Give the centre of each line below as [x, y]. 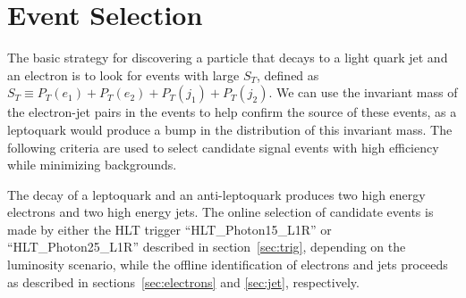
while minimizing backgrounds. [92, 165]
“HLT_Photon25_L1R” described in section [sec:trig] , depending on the [207, 247]
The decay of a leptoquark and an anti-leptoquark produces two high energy [216, 194]
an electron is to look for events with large [123, 74]
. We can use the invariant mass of [363, 92]
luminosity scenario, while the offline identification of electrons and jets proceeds [228, 265]
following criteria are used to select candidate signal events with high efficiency [223, 147]
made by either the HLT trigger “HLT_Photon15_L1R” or [169, 229]
